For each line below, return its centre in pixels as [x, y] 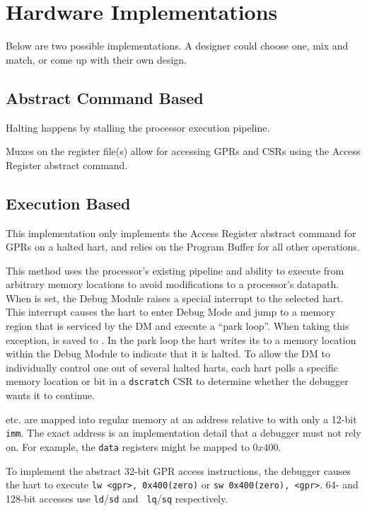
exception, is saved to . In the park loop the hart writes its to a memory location [181, 339]
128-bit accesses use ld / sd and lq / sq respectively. [117, 498]
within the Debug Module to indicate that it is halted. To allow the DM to [168, 354]
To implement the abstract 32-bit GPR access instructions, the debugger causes [178, 470]
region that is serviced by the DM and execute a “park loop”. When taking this [177, 326]
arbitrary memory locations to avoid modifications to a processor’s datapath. [173, 284]
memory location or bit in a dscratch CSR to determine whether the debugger [177, 381]
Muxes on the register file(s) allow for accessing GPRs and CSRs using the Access [183, 151]
